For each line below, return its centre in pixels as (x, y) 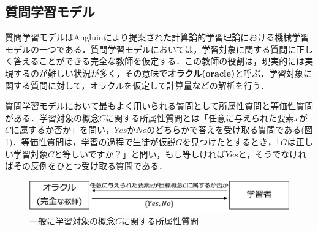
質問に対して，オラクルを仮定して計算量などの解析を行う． (150, 85)
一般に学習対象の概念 (72, 220)
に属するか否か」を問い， (63, 130)
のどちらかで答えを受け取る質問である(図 (230, 130)
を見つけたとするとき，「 (231, 141)
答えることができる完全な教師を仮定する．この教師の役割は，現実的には (159, 61)
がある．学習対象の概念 (52, 117)
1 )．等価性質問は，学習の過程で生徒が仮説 (90, 141)
